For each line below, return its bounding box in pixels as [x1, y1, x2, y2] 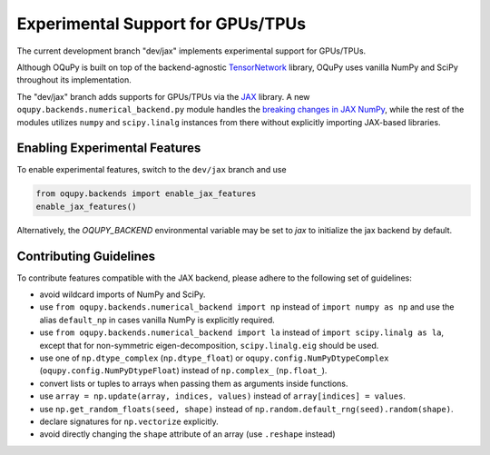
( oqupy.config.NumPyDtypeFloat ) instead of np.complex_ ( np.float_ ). [39, 365, 328, 376]
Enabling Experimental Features [16, 141, 201, 156]
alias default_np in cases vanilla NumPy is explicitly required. [39, 314, 276, 325]
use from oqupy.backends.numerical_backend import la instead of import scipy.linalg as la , [39, 327, 445, 338]
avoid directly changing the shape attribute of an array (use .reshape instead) [39, 429, 336, 440]
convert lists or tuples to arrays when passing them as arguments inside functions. [39, 378, 348, 389]
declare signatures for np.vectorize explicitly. [39, 416, 220, 427]
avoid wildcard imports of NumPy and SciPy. [39, 289, 206, 300]
